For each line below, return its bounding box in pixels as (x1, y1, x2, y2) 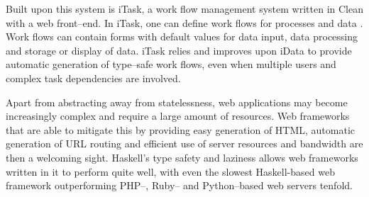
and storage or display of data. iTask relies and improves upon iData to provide (6, 43, 352, 57)
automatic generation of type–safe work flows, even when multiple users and (6, 57, 336, 72)
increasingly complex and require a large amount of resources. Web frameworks (6, 108, 350, 123)
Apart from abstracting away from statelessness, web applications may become (6, 94, 348, 109)
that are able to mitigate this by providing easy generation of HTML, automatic (6, 122, 356, 137)
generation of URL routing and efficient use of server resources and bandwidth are (6, 136, 363, 151)
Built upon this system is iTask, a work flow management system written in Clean (6, 1, 363, 16)
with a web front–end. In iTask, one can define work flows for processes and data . (6, 15, 363, 30)
